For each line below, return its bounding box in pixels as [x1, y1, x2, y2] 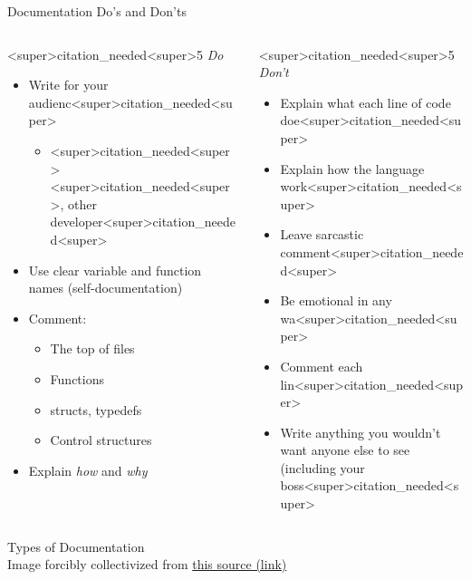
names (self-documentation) [28, 278, 183, 297]
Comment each [280, 356, 363, 375]
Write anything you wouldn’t [280, 422, 441, 441]
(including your [280, 458, 365, 477]
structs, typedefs [50, 400, 142, 419]
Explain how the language [280, 159, 425, 178]
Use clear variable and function [28, 260, 202, 279]
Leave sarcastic [280, 225, 364, 244]
